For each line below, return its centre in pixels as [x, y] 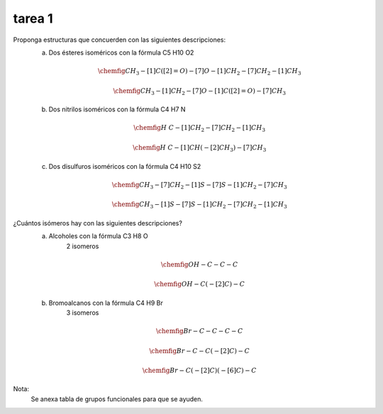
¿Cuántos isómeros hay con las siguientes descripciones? [98, 223]
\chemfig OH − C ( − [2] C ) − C [199, 284]
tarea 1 [33, 18]
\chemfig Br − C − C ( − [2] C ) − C [200, 351]
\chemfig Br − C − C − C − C [200, 331]
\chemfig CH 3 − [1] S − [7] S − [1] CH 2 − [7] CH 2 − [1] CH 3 [199, 206]
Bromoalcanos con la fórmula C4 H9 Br [106, 303]
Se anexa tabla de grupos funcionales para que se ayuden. [117, 399]
